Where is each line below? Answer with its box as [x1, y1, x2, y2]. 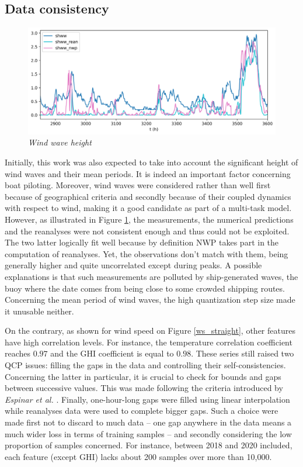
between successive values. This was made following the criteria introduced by [5, 382, 283, 394]
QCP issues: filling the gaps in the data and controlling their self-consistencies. [5, 359, 286, 371]
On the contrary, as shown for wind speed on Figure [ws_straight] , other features [5, 324, 295, 337]
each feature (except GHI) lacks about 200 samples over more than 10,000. [5, 450, 272, 462]
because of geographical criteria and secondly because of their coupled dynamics [5, 190, 291, 202]
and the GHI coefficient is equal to [50, 347, 174, 359]
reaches [5, 347, 31, 359]
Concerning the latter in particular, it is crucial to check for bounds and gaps [5, 370, 281, 382]
